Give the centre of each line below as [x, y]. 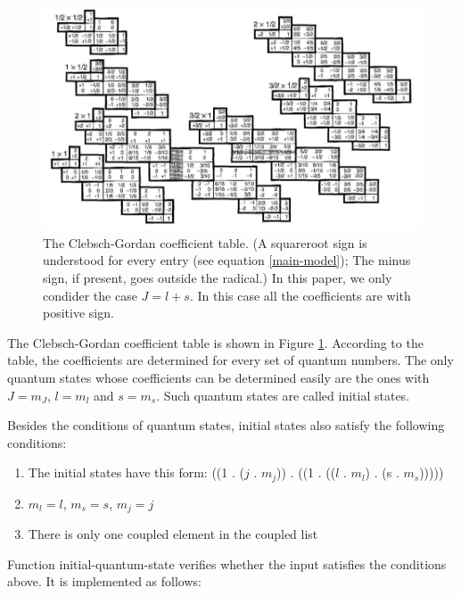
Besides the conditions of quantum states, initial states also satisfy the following [226, 425]
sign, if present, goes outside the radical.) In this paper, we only [218, 277]
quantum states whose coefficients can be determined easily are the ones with [218, 377]
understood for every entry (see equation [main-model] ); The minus [227, 260]
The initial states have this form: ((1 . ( [136, 472]
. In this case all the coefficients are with [300, 295]
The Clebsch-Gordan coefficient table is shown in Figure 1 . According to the [215, 342]
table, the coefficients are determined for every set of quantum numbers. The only [230, 360]
